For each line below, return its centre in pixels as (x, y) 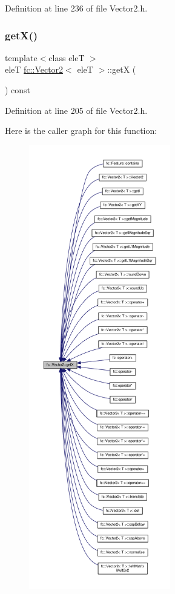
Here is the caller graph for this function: (81, 130)
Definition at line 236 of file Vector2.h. (76, 8)
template (21, 57)
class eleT (67, 57)
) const (18, 90)
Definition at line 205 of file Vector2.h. (76, 110)
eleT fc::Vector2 (34, 69)
